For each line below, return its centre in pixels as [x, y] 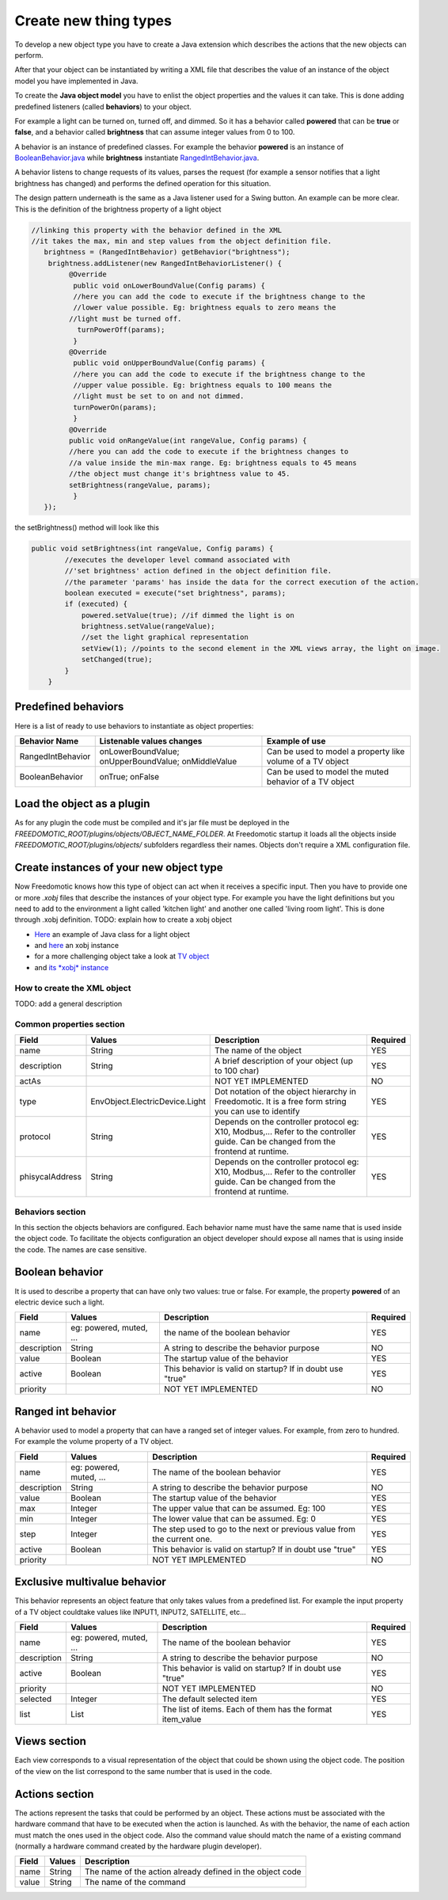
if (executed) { [96, 604]
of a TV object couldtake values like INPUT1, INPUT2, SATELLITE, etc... [131, 1612]
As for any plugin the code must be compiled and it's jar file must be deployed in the [152, 823]
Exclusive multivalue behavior [90, 1582]
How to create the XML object [73, 988]
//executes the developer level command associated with [177, 560]
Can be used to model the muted [328, 771]
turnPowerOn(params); [115, 407]
